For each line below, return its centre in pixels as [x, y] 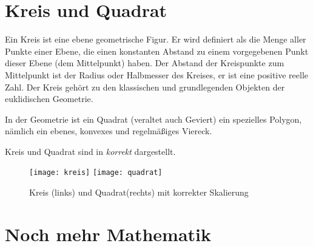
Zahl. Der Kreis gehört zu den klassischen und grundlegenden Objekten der [145, 87]
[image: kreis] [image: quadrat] [96, 173]
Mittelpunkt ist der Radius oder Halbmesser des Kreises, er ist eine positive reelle [157, 74]
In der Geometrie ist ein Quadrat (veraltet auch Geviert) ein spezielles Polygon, [153, 119]
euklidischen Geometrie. [49, 99]
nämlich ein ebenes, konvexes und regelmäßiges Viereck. [109, 131]
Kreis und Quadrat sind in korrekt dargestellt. [90, 151]
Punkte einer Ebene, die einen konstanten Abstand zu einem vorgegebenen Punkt [157, 51]
